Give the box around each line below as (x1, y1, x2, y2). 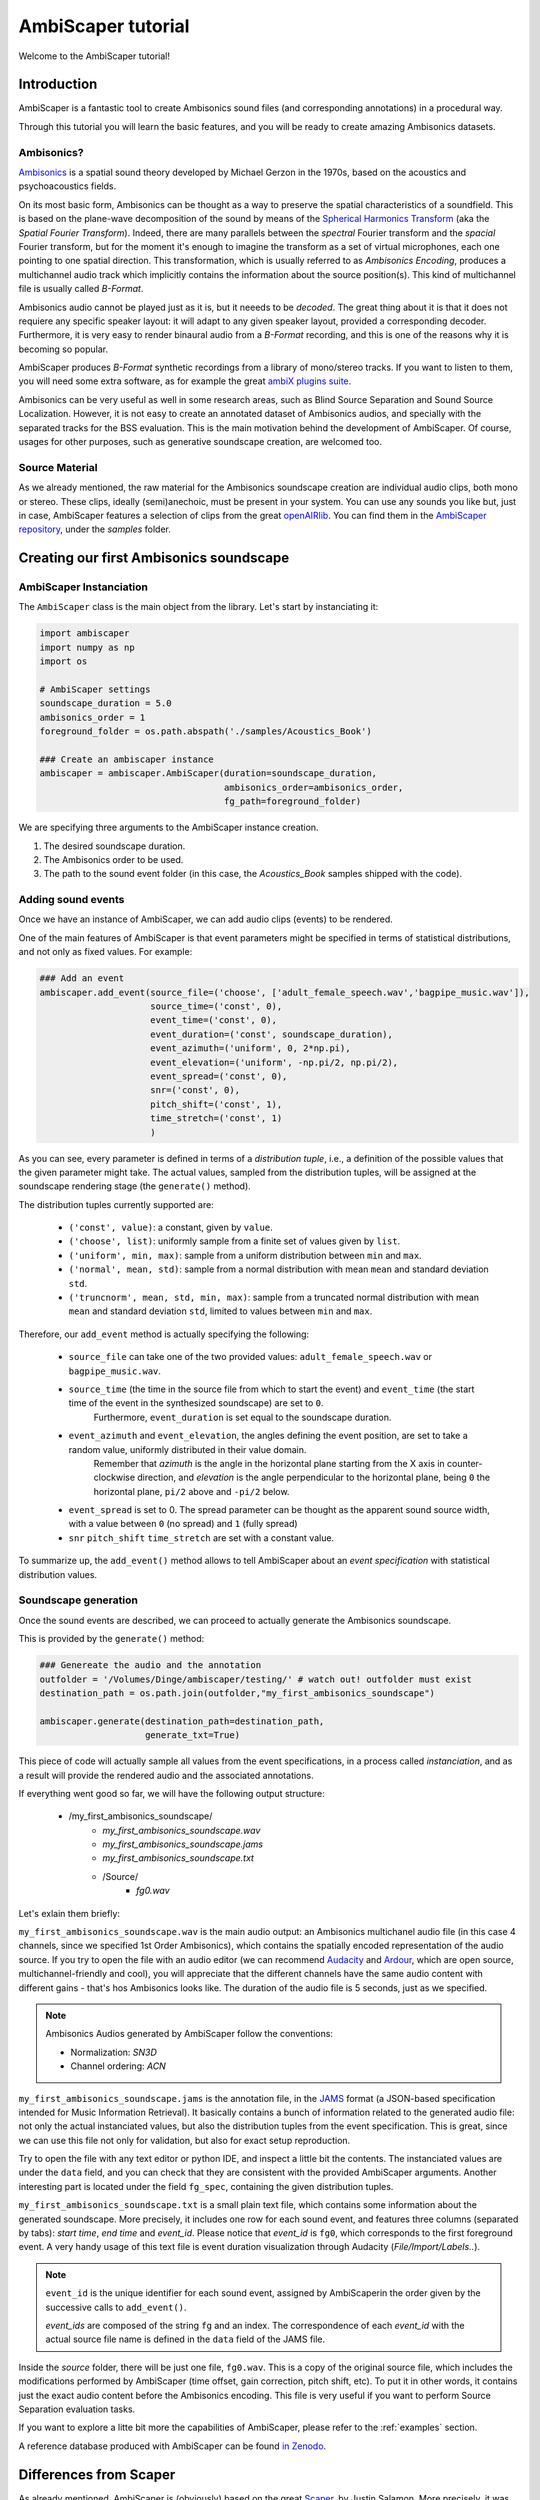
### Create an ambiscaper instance (39, 753, 214, 765)
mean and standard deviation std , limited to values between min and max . (68, 1305, 373, 1317)
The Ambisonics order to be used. (43, 853, 184, 865)
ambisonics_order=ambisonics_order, (223, 781, 404, 793)
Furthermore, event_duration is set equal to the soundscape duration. (93, 1411, 392, 1423)
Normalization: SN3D (70, 2046, 157, 2058)
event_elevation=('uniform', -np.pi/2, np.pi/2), (150, 1056, 399, 1068)
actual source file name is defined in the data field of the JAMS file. (45, 2333, 326, 2345)
